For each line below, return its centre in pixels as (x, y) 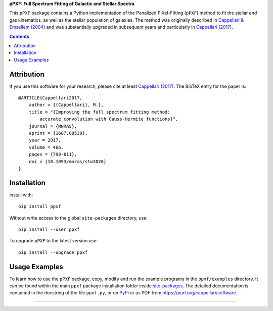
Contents (19, 36)
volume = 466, (46, 147)
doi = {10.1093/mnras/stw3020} (67, 161)
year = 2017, (45, 140)
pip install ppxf (40, 206)
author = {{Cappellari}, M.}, (66, 105)
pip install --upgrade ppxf (53, 252)
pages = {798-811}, (53, 154)
